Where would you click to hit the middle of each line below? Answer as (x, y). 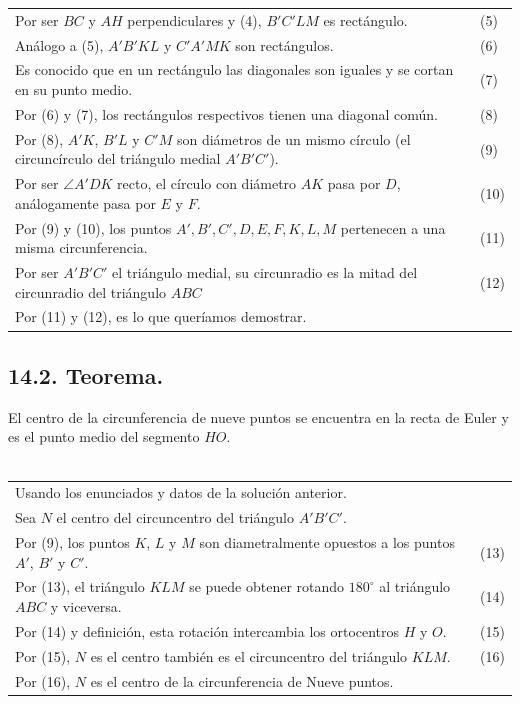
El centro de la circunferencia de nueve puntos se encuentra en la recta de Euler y (258, 416)
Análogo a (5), (59, 44)
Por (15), (43, 655)
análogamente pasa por (85, 202)
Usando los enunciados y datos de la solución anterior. (181, 492)
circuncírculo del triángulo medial (118, 158)
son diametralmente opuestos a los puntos (327, 541)
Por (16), (43, 680)
